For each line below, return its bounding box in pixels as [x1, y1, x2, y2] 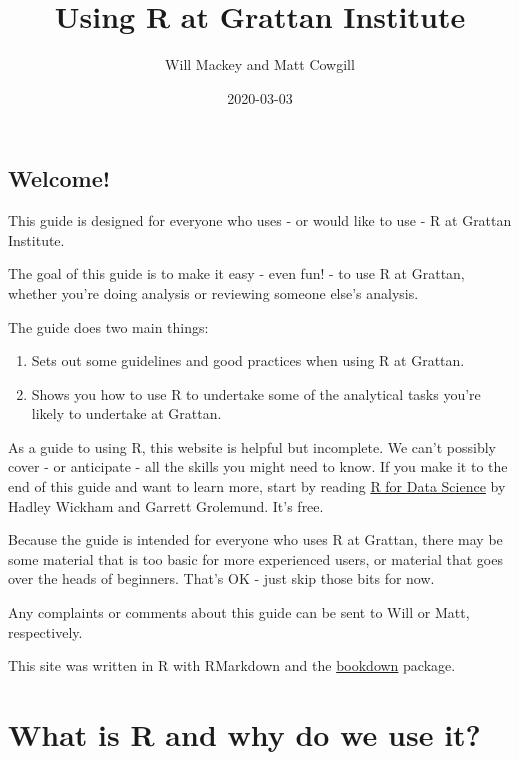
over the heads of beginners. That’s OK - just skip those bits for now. [8, 568, 435, 589]
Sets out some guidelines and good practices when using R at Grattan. [31, 350, 465, 371]
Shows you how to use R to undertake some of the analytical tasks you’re [31, 383, 481, 404]
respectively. [8, 621, 83, 642]
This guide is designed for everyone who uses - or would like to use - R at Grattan [8, 210, 512, 231]
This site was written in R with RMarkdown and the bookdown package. [8, 655, 456, 676]
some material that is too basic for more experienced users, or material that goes [8, 548, 503, 569]
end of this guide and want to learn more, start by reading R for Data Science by [8, 476, 506, 497]
